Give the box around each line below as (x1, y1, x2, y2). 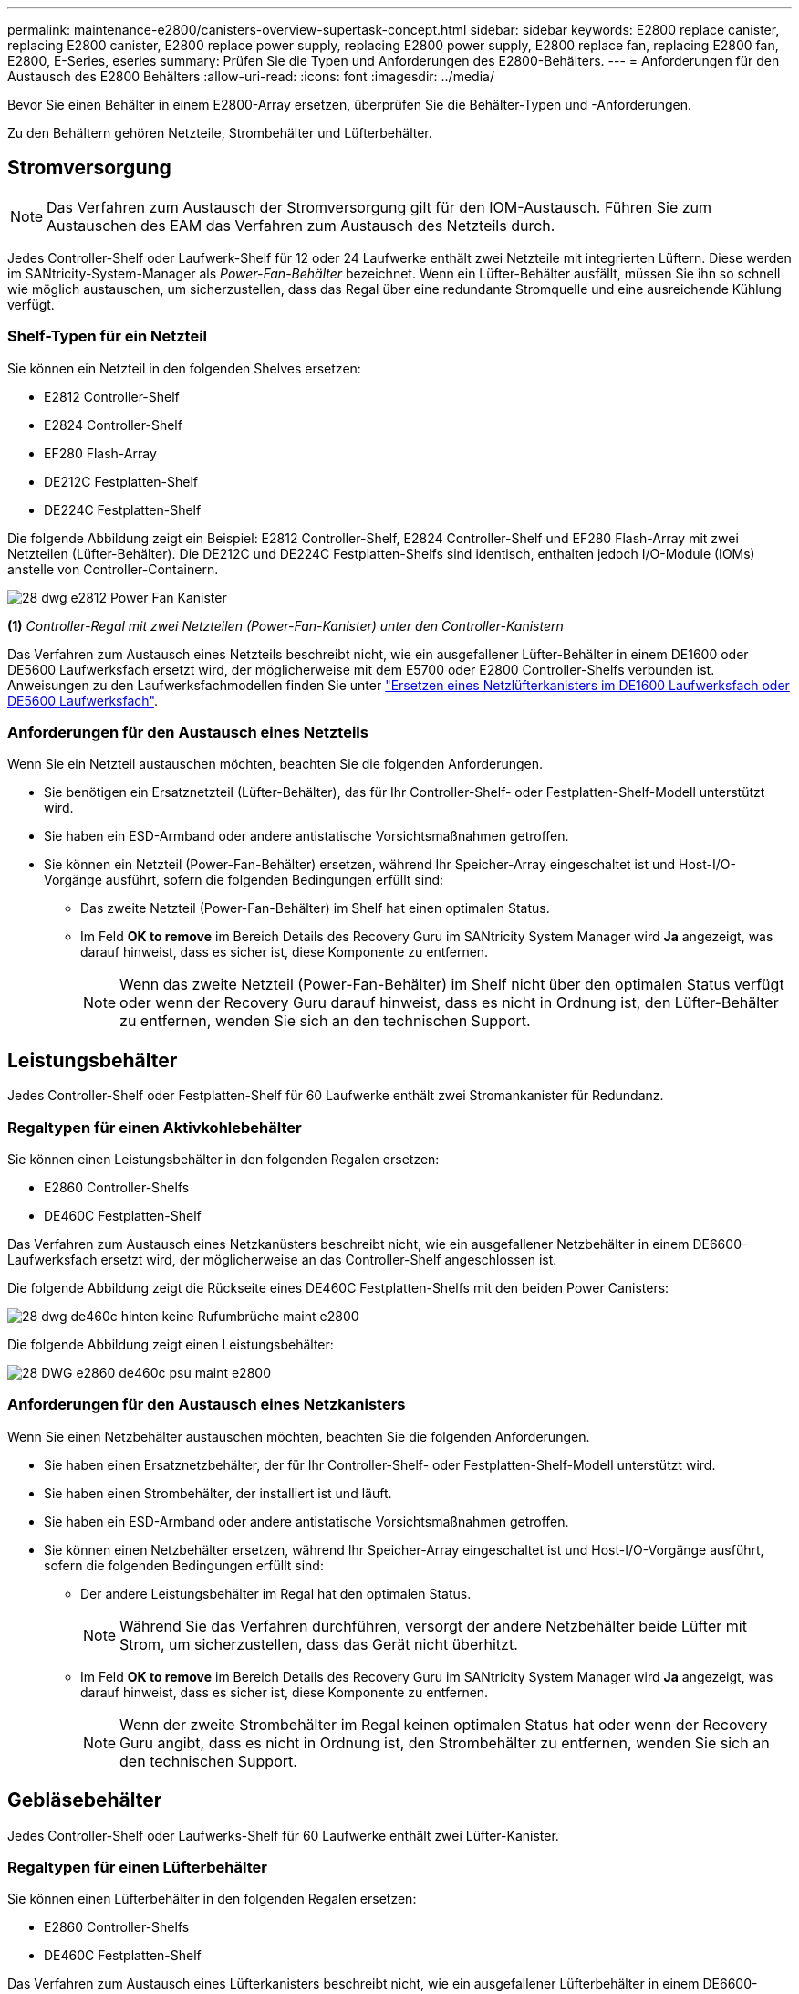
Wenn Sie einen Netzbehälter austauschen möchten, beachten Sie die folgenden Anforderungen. (7, 1428, 590, 1444)
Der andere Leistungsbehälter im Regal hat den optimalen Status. (80, 1585, 472, 1601)
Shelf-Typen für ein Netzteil (7, 327, 207, 346)
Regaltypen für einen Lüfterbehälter (7, 1857, 267, 1876)
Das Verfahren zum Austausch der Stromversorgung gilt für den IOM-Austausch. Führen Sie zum (47, 197, 712, 216)
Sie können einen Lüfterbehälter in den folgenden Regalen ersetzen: (7, 1891, 417, 1907)
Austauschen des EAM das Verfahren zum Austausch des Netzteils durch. (47, 215, 555, 235)
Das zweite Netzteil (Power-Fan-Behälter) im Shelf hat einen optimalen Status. (80, 900, 550, 917)
